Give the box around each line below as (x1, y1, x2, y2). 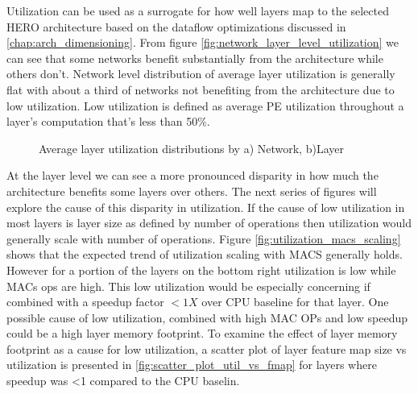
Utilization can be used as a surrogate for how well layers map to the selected (6, 2, 389, 19)
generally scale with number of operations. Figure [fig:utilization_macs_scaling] (6, 230, 401, 247)
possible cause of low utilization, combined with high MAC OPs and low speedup (6, 309, 408, 326)
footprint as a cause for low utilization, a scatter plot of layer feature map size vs (6, 340, 407, 357)
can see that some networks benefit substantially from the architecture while (6, 49, 383, 66)
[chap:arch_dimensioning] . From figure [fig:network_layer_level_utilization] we (6, 34, 399, 51)
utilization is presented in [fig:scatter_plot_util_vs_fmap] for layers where (6, 356, 377, 373)
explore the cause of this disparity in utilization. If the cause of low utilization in (6, 198, 405, 215)
